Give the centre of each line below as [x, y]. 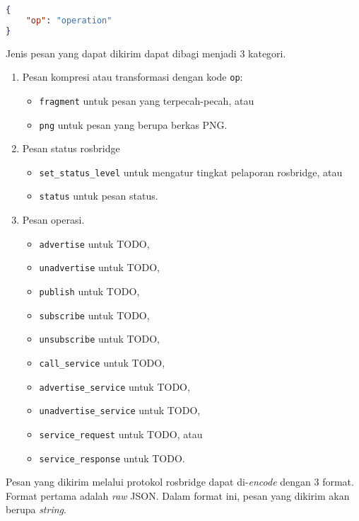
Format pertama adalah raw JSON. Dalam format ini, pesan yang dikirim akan [178, 495]
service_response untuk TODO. [112, 458]
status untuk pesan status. [99, 196]
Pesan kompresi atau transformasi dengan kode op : [133, 77]
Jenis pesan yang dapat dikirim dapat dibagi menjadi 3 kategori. [146, 53]
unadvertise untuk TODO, [99, 267]
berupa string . [36, 509]
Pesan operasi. [53, 220]
